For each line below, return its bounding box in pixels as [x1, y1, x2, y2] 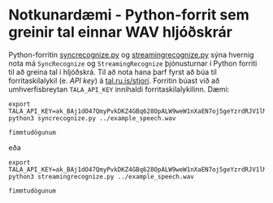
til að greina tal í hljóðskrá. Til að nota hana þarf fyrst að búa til [8, 67, 217, 76]
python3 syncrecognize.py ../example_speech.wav [8, 114, 176, 123]
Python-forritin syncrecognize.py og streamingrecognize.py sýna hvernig [8, 50, 254, 59]
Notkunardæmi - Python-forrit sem [8, 6, 249, 24]
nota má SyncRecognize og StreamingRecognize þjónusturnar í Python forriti [8, 58, 258, 68]
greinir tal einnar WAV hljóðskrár [8, 23, 233, 41]
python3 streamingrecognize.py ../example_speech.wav [8, 172, 195, 180]
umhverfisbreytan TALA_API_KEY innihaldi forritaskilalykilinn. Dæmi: [8, 84, 230, 94]
